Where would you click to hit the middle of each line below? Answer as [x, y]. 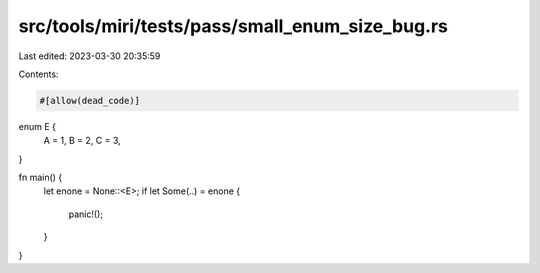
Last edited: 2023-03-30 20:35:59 [89, 56]
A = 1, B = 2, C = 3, [82, 141]
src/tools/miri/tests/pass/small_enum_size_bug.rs [233, 26]
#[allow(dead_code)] [89, 100]
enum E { [37, 126]
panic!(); [86, 214]
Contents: [38, 74]
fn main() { [40, 177]
